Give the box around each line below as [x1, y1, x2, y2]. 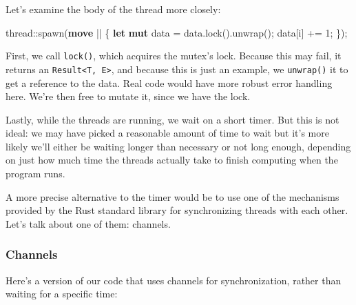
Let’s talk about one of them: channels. [6, 216, 171, 230]
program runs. [6, 166, 65, 181]
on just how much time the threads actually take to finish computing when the [6, 152, 338, 167]
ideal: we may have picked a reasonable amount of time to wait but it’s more [6, 126, 329, 140]
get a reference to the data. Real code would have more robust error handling [6, 75, 333, 90]
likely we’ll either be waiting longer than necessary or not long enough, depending [6, 139, 351, 153]
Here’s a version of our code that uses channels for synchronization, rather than [6, 273, 342, 287]
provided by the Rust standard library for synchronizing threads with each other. [6, 203, 348, 217]
